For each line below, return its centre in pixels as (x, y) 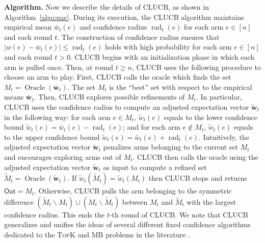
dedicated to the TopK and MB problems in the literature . (97, 234)
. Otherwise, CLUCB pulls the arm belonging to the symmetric (133, 191)
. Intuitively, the (224, 137)
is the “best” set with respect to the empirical (181, 87)
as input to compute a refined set (155, 167)
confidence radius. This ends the (55, 214)
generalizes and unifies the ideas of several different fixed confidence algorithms (127, 224)
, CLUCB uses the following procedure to (196, 67)
